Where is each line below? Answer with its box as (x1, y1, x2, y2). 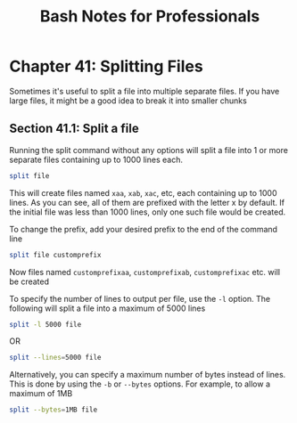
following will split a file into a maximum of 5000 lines (9, 303, 206, 313)
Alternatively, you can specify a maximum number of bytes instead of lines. (9, 370, 286, 380)
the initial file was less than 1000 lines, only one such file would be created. (9, 207, 286, 217)
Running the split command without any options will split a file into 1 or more (9, 144, 288, 155)
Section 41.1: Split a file (9, 121, 140, 136)
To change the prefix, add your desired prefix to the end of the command (9, 224, 278, 234)
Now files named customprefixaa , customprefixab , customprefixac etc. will (9, 266, 281, 277)
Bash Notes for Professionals (39, 6, 260, 27)
